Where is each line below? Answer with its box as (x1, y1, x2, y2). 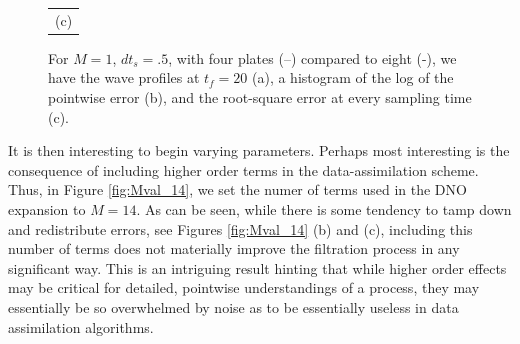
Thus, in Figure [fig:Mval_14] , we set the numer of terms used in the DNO (8, 179, 467, 200)
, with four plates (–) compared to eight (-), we (168, 47, 457, 68)
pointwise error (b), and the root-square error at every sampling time (48, 87, 472, 108)
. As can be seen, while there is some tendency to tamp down (136, 199, 512, 219)
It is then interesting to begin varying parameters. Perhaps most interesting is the (8, 140, 510, 161)
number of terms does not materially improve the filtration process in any (8, 238, 460, 259)
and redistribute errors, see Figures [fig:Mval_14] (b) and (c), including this (8, 218, 473, 239)
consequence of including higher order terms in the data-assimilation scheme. (8, 159, 479, 180)
